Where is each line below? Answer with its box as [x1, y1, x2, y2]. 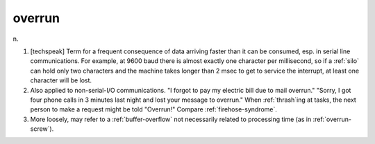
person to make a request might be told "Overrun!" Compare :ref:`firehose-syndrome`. [30, 105, 278, 114]
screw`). [30, 125, 54, 133]
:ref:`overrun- [312, 115, 352, 123]
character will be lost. [30, 76, 92, 84]
